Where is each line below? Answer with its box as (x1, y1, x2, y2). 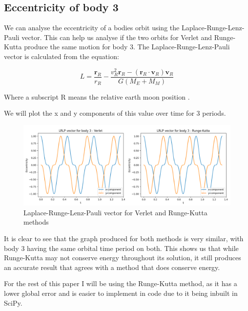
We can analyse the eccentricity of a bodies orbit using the (4, 22, 180, 33)
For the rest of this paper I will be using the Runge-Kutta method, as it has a (4, 278, 237, 289)
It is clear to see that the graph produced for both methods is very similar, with (4, 233, 244, 244)
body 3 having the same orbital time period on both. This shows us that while (4, 243, 239, 253)
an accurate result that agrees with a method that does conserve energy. (4, 262, 220, 272)
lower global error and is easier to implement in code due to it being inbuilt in (4, 288, 238, 298)
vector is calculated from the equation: (4, 51, 119, 61)
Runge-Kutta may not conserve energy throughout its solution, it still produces (4, 252, 241, 263)
